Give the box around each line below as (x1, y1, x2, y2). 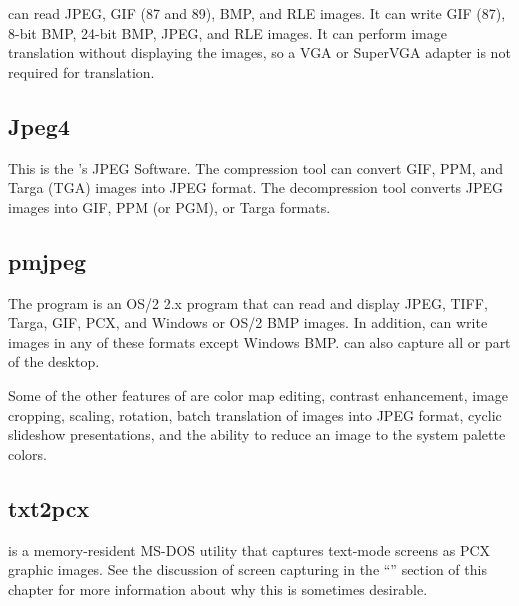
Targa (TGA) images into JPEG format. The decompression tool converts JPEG (8, 177, 504, 198)
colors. (8, 443, 48, 464)
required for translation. (8, 61, 155, 82)
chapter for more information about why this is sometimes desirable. (8, 578, 428, 599)
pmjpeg (8, 245, 87, 276)
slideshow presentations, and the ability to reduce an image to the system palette (8, 424, 506, 445)
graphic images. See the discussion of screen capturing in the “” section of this (8, 559, 487, 580)
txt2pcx (8, 492, 90, 523)
